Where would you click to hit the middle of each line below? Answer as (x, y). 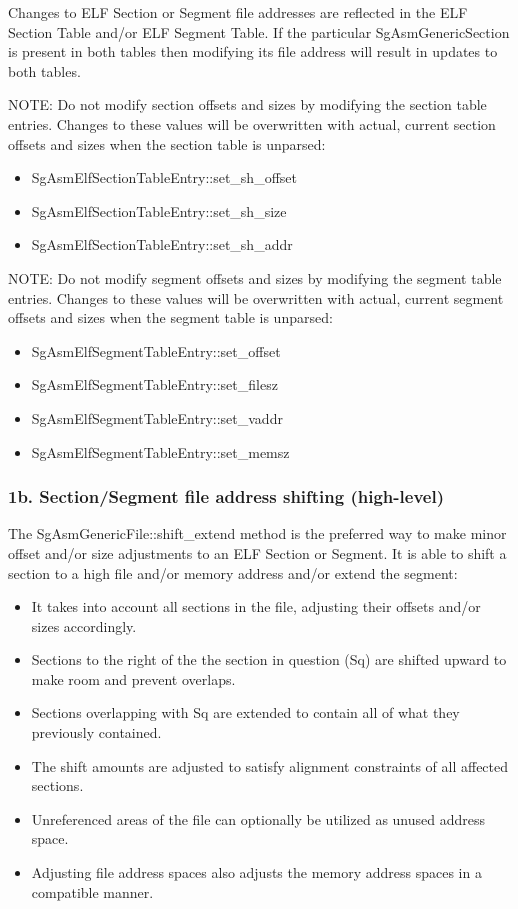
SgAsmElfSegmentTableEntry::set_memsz (160, 451)
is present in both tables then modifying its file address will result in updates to (253, 51)
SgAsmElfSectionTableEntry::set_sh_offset (164, 177)
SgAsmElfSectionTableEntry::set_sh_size (159, 210)
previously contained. (96, 732)
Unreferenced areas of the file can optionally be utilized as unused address (258, 818)
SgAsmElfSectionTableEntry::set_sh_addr (162, 244)
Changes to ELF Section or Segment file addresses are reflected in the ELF (238, 12)
